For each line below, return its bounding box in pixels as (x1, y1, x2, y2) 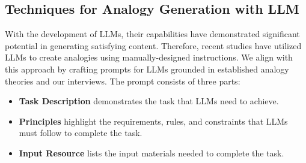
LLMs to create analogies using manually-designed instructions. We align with (5, 51, 293, 64)
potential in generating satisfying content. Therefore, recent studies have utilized (5, 39, 302, 52)
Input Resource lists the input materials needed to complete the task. (19, 146, 284, 159)
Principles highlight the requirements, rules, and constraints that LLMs (19, 114, 288, 127)
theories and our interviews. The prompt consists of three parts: (5, 74, 240, 87)
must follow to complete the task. (19, 126, 142, 139)
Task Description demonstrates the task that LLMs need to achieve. (19, 95, 279, 107)
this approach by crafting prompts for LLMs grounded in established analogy (5, 62, 289, 75)
